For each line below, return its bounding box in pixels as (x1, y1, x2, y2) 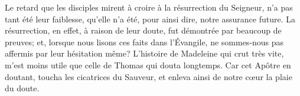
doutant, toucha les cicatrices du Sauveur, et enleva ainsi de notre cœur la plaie (5, 70, 292, 82)
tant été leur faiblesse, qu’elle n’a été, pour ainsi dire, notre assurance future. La (5, 12, 295, 25)
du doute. (5, 82, 40, 94)
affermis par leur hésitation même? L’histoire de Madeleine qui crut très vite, (5, 47, 284, 59)
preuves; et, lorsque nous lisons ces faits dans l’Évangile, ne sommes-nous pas (5, 35, 284, 48)
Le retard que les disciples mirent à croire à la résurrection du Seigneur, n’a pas (5, 1, 293, 13)
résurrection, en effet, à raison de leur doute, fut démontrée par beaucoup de (5, 24, 282, 37)
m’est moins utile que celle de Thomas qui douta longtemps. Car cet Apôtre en (5, 58, 291, 71)
